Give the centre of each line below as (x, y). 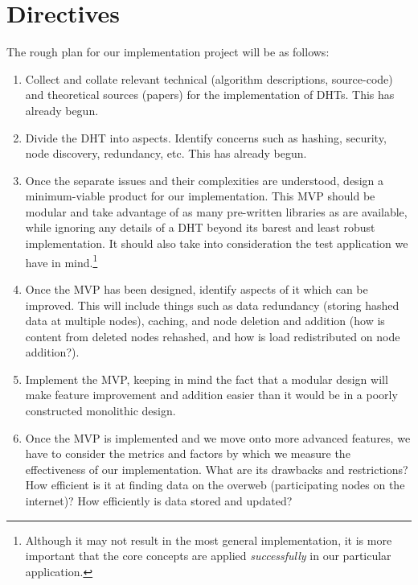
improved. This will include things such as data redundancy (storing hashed (212, 305)
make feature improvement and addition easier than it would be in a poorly (211, 395)
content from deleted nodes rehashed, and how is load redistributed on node (213, 336)
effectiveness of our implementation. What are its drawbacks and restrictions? (217, 469)
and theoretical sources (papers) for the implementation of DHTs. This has (210, 95)
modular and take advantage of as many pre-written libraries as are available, (216, 211)
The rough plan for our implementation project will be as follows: (168, 52)
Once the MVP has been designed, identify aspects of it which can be (197, 288)
